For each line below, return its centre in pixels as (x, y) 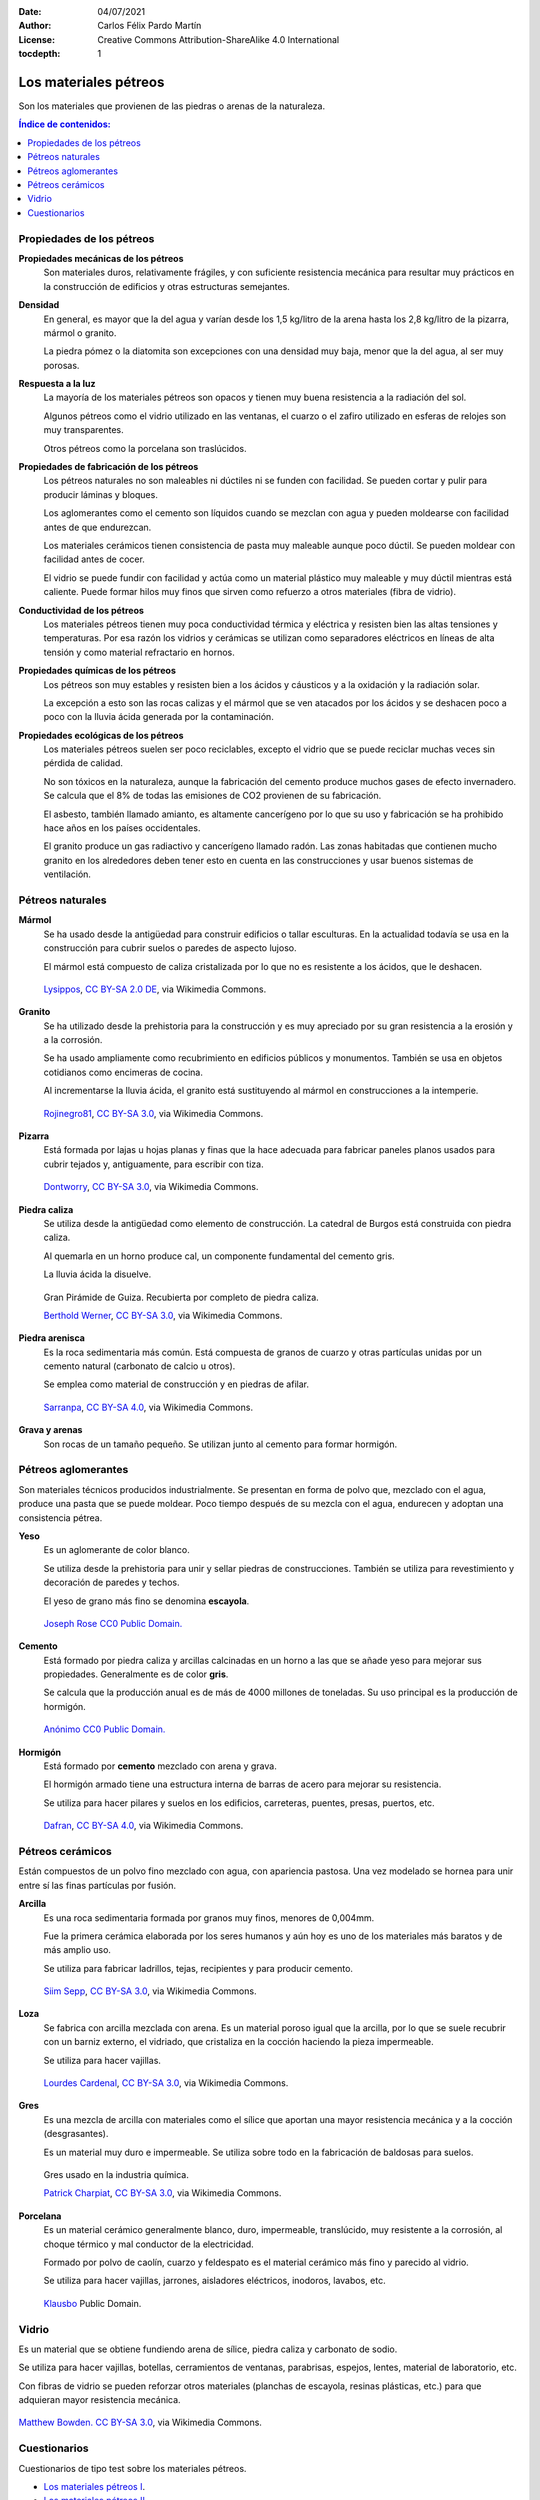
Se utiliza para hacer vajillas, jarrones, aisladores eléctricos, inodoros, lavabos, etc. (214, 2281)
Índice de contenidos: (64, 124)
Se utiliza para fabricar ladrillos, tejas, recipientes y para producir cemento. (198, 1968)
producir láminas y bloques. (101, 494)
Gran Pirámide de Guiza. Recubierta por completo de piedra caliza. (181, 1297)
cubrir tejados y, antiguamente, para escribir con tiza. (153, 1164)
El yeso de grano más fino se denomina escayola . (146, 1601)
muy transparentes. (83, 430)
